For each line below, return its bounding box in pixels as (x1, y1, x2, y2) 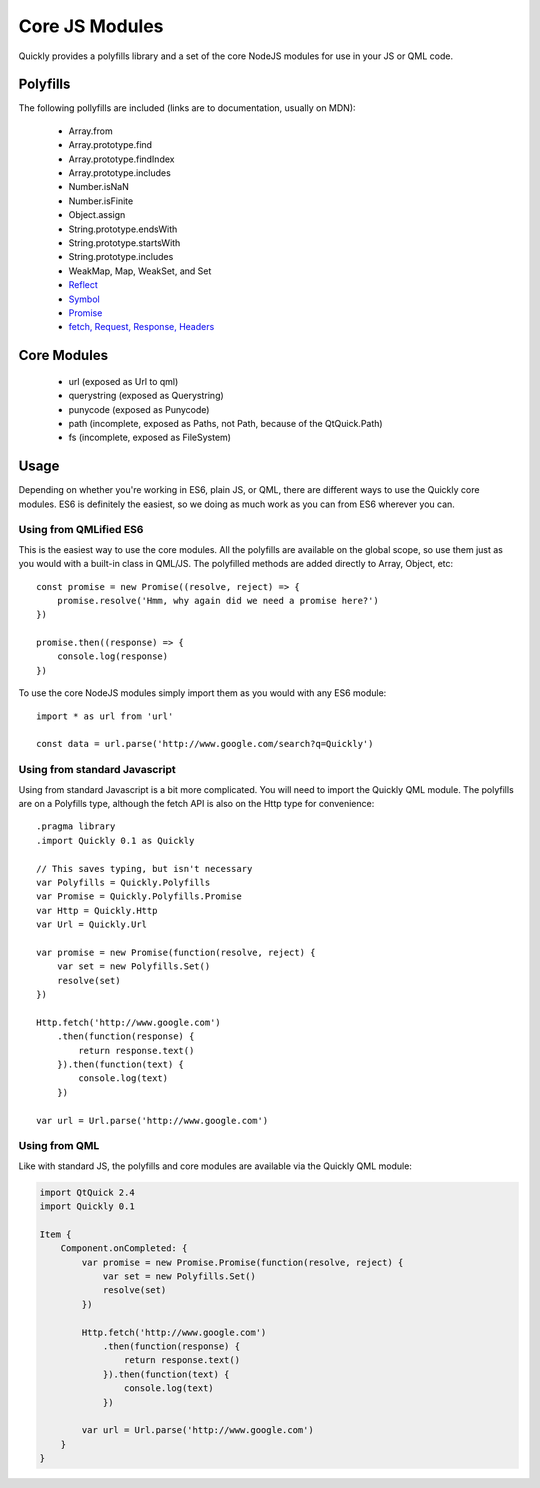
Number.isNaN (68, 181, 129, 193)
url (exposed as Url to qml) (68, 375, 179, 387)
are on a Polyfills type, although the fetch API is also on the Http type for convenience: (18, 797, 375, 809)
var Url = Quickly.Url (36, 919, 148, 930)
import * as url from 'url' (36, 710, 174, 722)
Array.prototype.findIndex (68, 153, 175, 165)
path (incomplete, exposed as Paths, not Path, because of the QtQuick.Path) (68, 417, 384, 429)
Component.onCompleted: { (60, 1243, 188, 1254)
